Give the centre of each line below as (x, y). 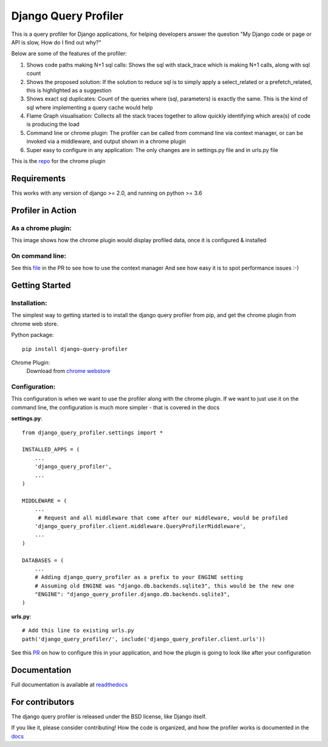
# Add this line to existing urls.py (78, 631)
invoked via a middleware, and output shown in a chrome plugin (106, 141)
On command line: (39, 255)
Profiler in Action (44, 210)
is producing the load (53, 124)
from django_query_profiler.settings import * (93, 433)
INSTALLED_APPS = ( (51, 450)
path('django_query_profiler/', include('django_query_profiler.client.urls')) (144, 639)
